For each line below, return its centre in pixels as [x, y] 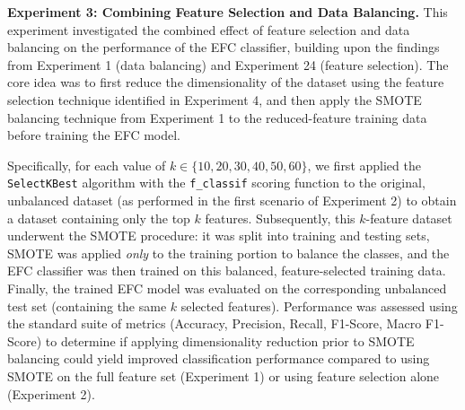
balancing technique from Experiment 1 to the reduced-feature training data [217, 117]
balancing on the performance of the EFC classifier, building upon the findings [224, 47]
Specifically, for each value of [87, 165]
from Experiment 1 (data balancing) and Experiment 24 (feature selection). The [228, 64]
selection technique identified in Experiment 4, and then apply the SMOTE [215, 99]
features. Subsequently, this [280, 218]
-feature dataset [409, 218]
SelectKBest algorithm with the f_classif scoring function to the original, [216, 183]
